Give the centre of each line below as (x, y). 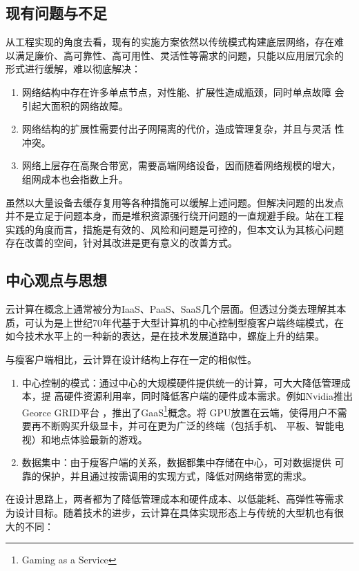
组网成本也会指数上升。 (75, 178)
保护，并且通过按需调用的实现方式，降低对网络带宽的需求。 (176, 475)
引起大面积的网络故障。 (75, 105)
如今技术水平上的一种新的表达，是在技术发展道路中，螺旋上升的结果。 (165, 336)
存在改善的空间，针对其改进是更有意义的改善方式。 (122, 243)
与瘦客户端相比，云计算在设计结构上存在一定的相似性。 (131, 359)
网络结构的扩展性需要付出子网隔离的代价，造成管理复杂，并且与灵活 (176, 129)
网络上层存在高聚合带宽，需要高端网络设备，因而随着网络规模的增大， (181, 165)
